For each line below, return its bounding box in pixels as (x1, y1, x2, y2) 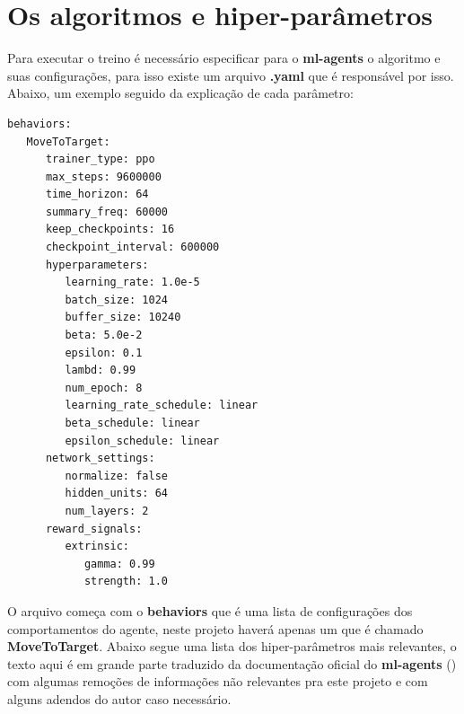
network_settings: (45, 452, 155, 465)
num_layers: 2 (65, 504, 149, 517)
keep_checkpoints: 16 (45, 223, 175, 236)
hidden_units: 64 (65, 487, 168, 500)
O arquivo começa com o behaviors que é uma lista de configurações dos (7, 601, 413, 620)
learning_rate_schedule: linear (65, 399, 258, 412)
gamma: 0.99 (83, 557, 155, 570)
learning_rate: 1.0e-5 (65, 276, 200, 289)
